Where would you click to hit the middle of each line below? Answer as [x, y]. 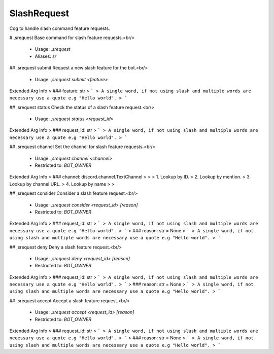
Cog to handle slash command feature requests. [60, 28]
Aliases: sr [46, 56]
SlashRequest [39, 13]
